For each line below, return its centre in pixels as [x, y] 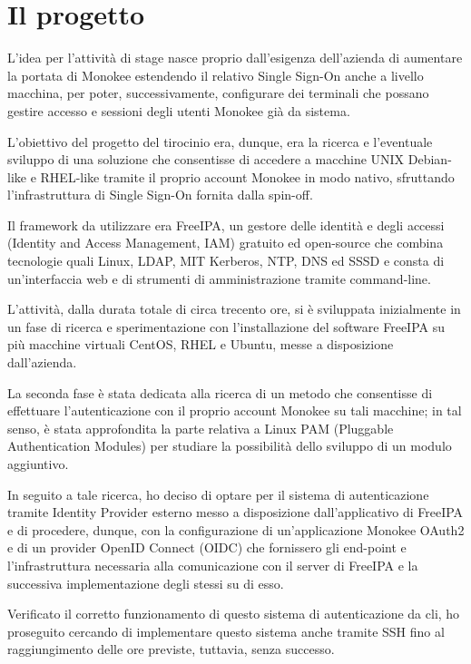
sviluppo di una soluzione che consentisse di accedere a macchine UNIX [206, 159]
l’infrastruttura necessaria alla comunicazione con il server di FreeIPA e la [213, 565]
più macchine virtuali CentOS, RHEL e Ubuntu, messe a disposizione [201, 344]
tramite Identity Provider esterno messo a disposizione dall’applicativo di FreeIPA [235, 512]
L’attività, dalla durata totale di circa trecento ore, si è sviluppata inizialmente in [234, 309]
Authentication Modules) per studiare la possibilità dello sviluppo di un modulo [230, 446]
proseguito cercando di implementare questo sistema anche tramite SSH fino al [226, 631]
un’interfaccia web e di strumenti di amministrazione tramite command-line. [219, 278]
